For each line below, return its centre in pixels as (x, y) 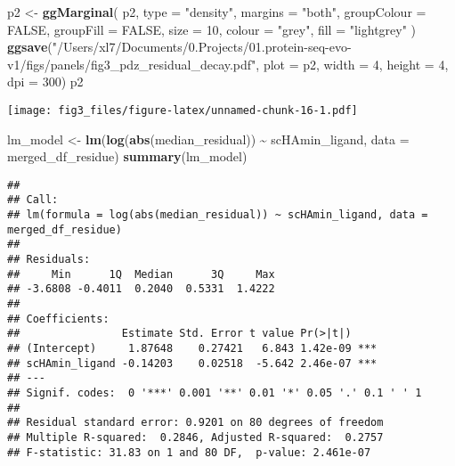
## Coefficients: (58, 319)
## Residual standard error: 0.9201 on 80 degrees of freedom (195, 423)
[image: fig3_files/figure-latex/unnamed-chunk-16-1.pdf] (183, 110)
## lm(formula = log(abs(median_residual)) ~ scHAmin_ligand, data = (218, 215)
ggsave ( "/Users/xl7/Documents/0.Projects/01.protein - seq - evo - (179, 47)
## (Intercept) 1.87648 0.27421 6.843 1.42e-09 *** (192, 349)
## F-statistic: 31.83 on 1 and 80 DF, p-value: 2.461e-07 (189, 452)
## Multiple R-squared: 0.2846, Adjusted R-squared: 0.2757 (195, 437)
